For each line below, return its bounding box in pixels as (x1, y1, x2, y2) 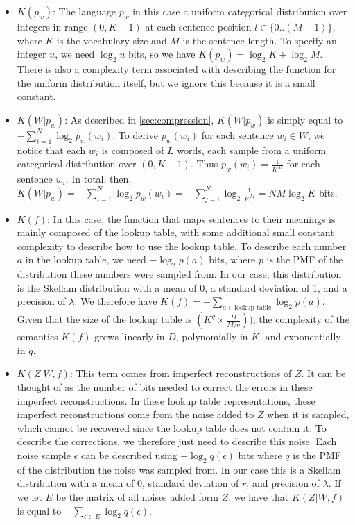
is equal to (17, 503, 62, 517)
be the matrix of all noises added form (55, 489, 218, 503)
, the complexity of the (252, 312, 349, 326)
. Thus (190, 156, 218, 171)
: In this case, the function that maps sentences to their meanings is (47, 211, 336, 226)
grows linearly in (94, 329, 165, 344)
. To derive (112, 127, 159, 142)
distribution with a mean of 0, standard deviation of (17, 476, 239, 490)
